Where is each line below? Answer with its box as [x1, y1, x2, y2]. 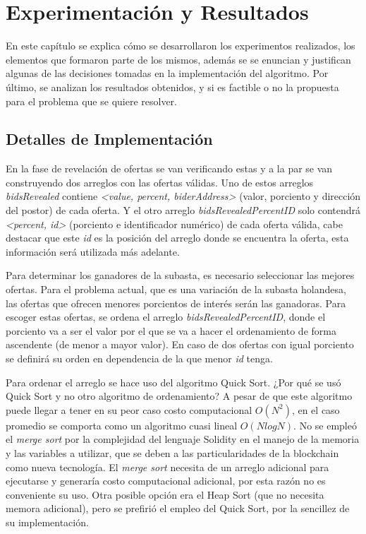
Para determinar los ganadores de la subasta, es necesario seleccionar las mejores [6, 268, 355, 283]
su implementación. [6, 514, 89, 529]
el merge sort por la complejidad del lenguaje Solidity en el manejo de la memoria [6, 432, 360, 446]
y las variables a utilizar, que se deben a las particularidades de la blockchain [6, 445, 339, 460]
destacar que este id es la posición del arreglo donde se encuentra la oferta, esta [6, 230, 349, 245]
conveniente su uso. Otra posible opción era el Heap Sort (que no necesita [6, 487, 324, 502]
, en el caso [291, 402, 340, 417]
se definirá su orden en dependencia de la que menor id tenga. [6, 351, 273, 366]
